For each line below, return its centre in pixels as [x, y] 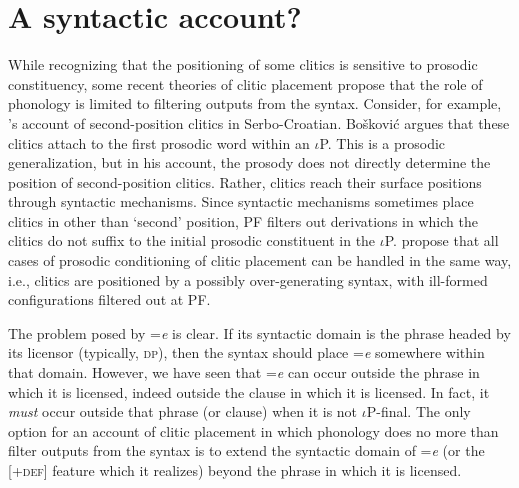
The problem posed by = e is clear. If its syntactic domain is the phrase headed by [259, 332]
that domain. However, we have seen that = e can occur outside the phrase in [244, 372]
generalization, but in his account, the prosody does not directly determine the [249, 162]
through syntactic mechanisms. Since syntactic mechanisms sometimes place [241, 201]
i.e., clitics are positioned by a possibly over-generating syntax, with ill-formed [248, 279]
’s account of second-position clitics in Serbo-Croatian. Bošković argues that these [259, 122]
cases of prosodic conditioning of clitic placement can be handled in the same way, [260, 260]
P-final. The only [418, 411]
